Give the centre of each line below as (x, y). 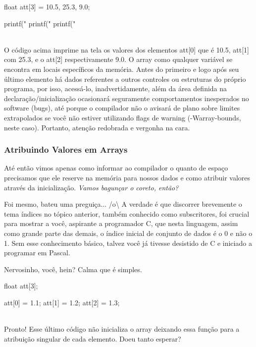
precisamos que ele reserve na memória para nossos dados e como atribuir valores (127, 177)
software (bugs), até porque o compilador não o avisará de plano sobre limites (122, 108)
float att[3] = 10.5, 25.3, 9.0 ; (47, 6)
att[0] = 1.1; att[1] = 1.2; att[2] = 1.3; (62, 302)
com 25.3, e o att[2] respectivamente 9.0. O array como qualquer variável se (118, 59)
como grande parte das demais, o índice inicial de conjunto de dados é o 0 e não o (128, 233)
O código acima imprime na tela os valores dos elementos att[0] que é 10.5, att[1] (127, 49)
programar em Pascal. (37, 253)
